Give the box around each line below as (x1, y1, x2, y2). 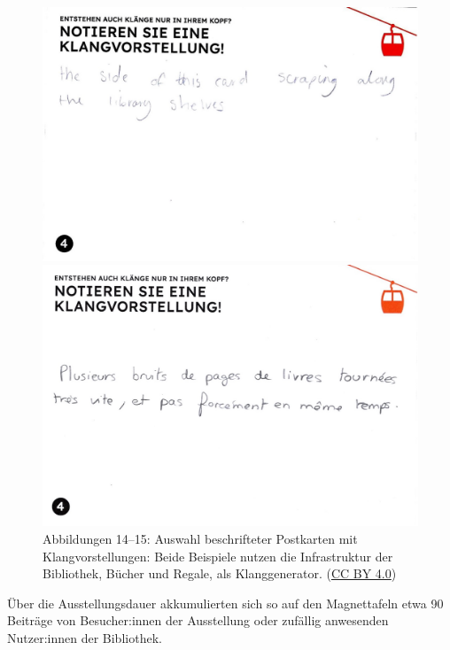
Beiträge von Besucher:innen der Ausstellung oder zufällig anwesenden (7, 611, 389, 630)
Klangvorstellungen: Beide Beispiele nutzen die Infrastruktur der (43, 546, 393, 565)
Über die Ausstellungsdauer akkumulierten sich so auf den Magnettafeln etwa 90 (7, 593, 444, 612)
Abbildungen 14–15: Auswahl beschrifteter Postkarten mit (43, 529, 358, 547)
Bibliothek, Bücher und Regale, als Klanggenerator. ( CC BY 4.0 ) (43, 564, 397, 583)
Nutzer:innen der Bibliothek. (7, 628, 162, 646)
